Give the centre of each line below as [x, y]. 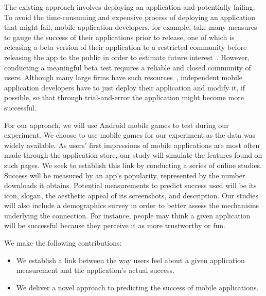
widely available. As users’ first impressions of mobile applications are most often [132, 145]
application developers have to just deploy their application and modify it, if [125, 87]
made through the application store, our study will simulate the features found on [133, 155]
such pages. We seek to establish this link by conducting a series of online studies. [133, 165]
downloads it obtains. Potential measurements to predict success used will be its [130, 185]
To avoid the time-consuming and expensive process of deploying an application [130, 17]
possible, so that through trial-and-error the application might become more [124, 97]
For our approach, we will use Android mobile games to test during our [117, 125]
